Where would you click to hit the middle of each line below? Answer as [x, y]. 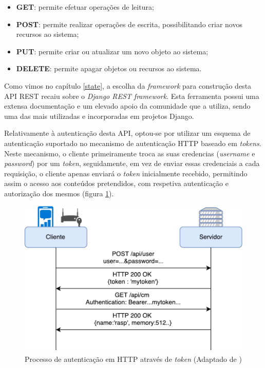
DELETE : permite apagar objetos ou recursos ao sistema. [109, 68]
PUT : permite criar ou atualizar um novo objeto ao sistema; [112, 51]
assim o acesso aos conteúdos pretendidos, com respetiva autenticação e [116, 183]
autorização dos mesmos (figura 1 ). [59, 193]
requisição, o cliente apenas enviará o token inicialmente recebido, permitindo [126, 173]
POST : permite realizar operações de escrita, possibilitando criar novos [129, 24]
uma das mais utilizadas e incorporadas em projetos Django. [99, 116]
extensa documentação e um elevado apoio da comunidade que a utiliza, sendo [127, 106]
